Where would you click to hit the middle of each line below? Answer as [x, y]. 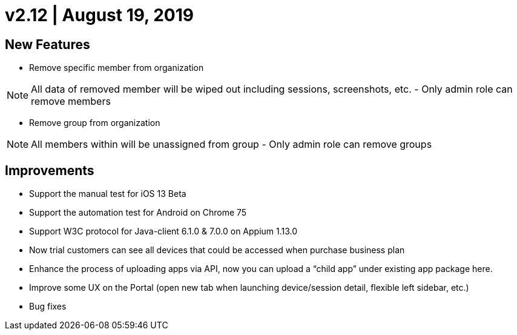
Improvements [50, 170]
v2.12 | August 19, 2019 [99, 15]
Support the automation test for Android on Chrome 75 [138, 213]
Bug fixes [48, 307]
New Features [48, 44]
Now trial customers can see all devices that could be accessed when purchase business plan [217, 250]
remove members [71, 101]
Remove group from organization [95, 123]
